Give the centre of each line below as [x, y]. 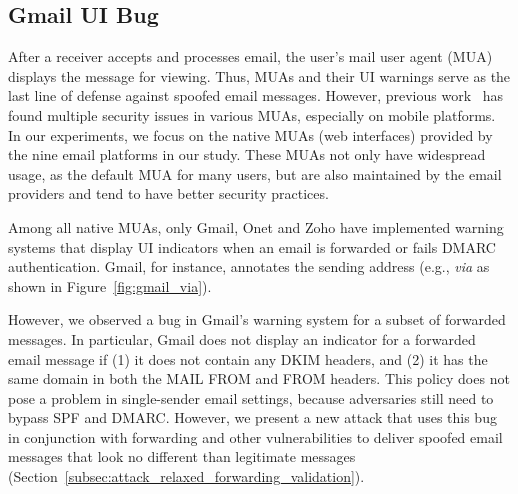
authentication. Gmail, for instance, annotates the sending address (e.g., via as [249, 266]
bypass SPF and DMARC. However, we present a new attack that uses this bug [252, 417]
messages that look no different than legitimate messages [182, 456]
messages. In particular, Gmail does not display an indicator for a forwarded [242, 338]
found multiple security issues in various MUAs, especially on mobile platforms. [252, 114]
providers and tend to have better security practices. [168, 193]
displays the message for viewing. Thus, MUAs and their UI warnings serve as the [259, 75]
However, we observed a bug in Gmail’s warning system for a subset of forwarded [257, 319]
